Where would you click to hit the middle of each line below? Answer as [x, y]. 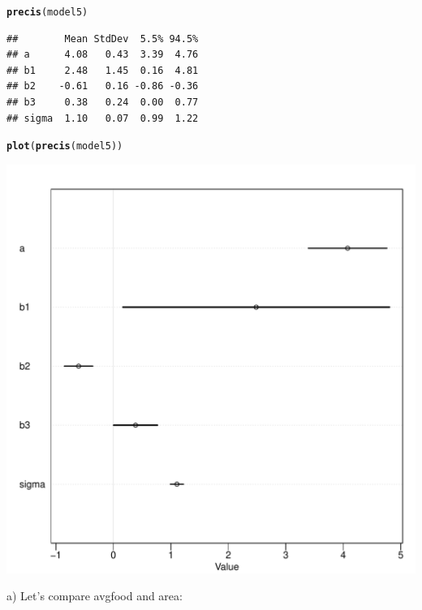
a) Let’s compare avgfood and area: [95, 596]
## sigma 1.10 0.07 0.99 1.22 [103, 118]
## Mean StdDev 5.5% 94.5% [103, 39]
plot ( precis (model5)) [65, 146]
